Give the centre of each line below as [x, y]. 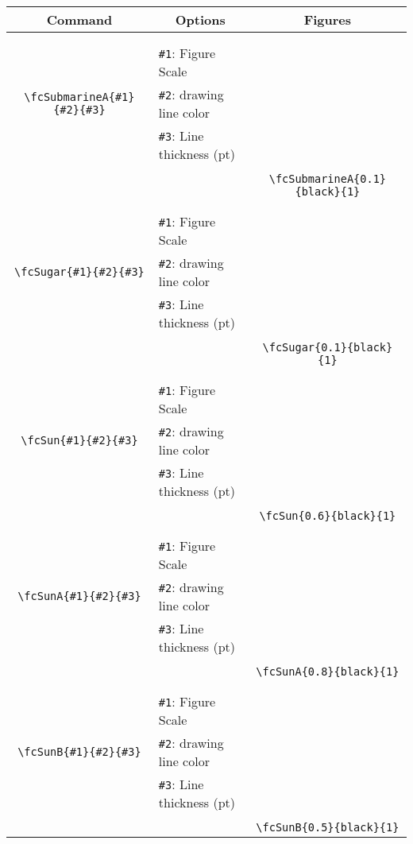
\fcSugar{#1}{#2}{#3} [79, 272]
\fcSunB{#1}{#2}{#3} [79, 752]
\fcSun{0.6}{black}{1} [328, 516]
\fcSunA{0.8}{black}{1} [328, 672]
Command [79, 19]
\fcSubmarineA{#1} [79, 97]
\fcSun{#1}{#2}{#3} [79, 440]
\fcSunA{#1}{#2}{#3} [79, 596]
